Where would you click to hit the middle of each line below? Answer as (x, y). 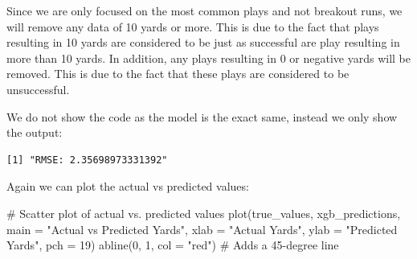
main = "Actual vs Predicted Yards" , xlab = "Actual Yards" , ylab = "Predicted (202, 229)
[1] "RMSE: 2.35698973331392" (87, 160)
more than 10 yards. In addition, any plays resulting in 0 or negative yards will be (208, 58)
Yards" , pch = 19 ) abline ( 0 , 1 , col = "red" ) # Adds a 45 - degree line (173, 245)
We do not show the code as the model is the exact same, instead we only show (202, 116)
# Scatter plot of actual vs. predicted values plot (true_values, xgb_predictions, (204, 213)
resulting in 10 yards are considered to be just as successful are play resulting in (203, 42)
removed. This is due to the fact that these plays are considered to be (178, 74)
